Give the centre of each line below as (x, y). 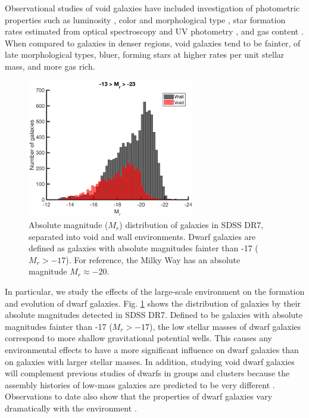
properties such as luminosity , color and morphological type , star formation (145, 19)
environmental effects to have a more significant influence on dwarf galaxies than (152, 350)
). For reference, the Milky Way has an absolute (153, 259)
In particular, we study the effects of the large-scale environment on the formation (155, 291)
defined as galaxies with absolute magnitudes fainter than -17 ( (143, 248)
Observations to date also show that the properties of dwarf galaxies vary (139, 396)
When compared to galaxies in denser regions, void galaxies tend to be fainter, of (153, 43)
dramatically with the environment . (71, 408)
